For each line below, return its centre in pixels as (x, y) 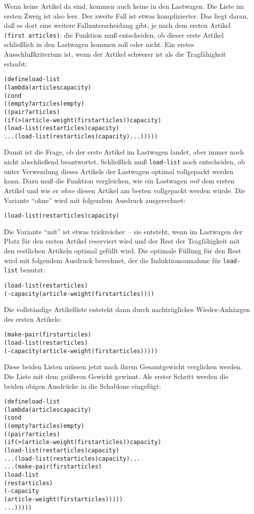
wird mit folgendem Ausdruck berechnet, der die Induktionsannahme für (112, 260)
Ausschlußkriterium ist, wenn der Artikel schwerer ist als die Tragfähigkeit (115, 54)
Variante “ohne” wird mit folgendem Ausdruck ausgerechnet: (95, 200)
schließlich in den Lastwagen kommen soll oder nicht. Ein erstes (99, 44)
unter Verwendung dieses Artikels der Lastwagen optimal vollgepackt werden (119, 171)
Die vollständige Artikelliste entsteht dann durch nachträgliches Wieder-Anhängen (127, 309)
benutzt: (32, 270)
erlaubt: (16, 63)
